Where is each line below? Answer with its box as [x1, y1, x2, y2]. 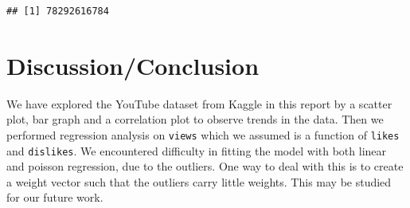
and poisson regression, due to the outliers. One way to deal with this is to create [6, 158, 404, 175]
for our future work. [6, 189, 103, 206]
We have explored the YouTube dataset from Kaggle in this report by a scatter [6, 95, 392, 112]
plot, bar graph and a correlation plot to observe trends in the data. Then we [6, 111, 384, 128]
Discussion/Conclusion [6, 49, 260, 81]
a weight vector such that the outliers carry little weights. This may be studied [6, 173, 392, 190]
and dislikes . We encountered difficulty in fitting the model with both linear [6, 142, 387, 159]
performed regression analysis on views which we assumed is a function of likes [6, 126, 400, 143]
